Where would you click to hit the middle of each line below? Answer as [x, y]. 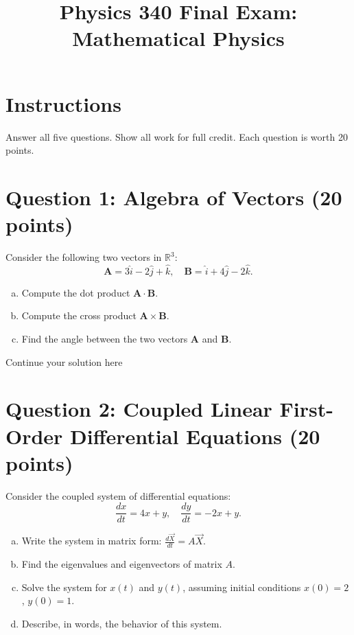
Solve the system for [64, 587]
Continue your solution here [64, 361]
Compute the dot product [76, 292]
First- [306, 409]
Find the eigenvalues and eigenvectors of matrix [122, 564]
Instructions [63, 103]
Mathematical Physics [178, 38]
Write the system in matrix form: [92, 541]
